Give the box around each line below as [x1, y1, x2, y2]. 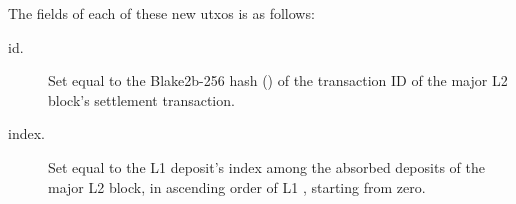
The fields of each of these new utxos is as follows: [8, 3, 315, 23]
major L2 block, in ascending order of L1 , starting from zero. [48, 176, 426, 197]
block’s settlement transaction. [48, 89, 235, 110]
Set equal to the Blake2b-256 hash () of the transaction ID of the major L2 [48, 70, 508, 91]
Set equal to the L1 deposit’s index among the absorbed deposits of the [48, 156, 485, 177]
